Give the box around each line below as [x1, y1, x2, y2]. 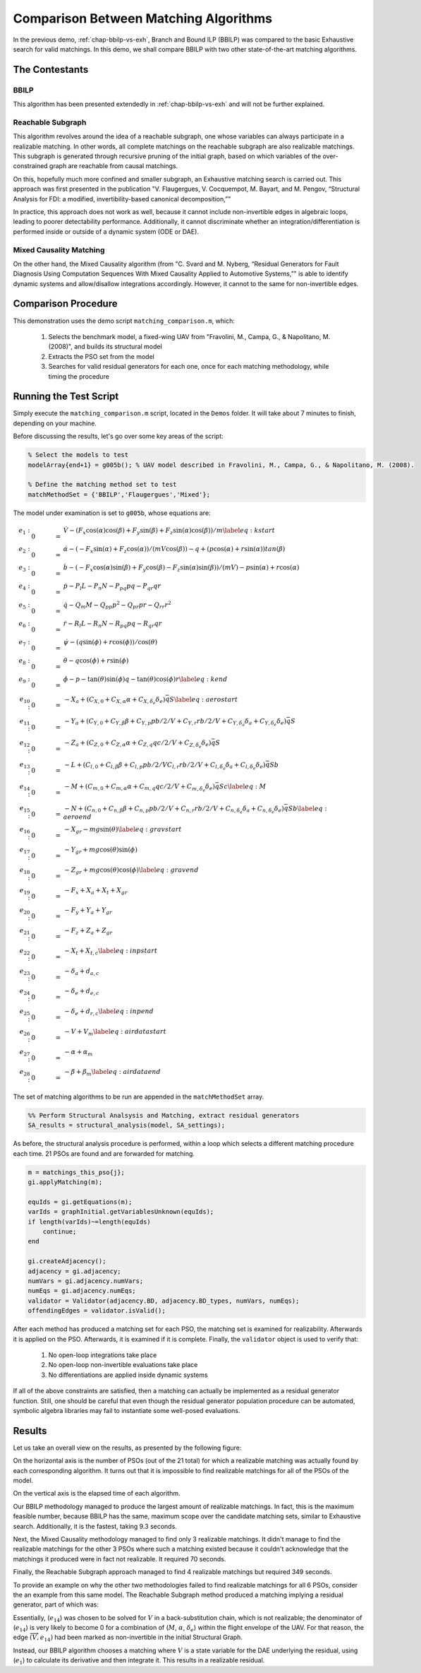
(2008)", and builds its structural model [48, 343, 162, 351]
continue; [42, 1228, 77, 1236]
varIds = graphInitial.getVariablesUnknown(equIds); [28, 1208, 214, 1216]
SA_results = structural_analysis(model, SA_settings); [28, 1121, 226, 1130]
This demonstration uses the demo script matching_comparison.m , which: [13, 317, 236, 325]
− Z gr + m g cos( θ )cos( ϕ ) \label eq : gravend [64, 865, 199, 875]
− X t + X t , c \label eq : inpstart [64, 947, 158, 957]
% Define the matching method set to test [28, 480, 177, 489]
